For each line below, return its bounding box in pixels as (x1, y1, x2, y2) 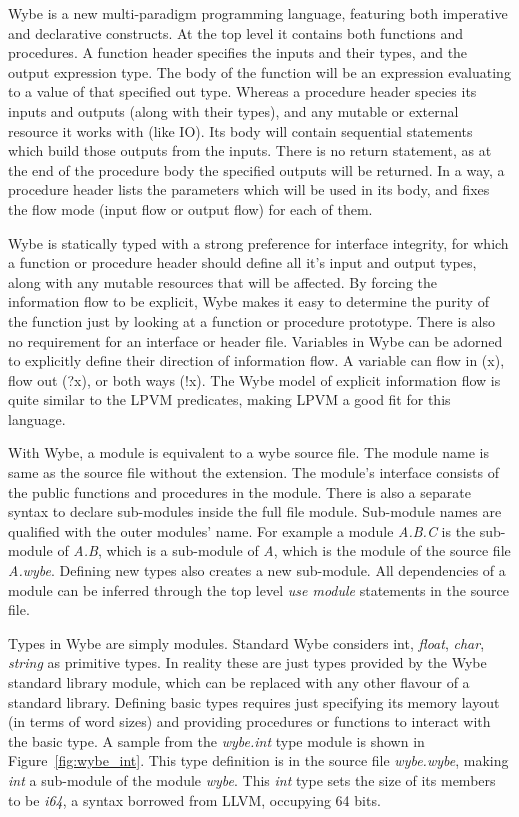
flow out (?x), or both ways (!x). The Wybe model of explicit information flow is (8, 369, 501, 390)
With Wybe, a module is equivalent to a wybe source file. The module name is (8, 442, 489, 463)
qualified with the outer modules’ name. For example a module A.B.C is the (8, 520, 476, 541)
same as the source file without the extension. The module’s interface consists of (8, 462, 500, 483)
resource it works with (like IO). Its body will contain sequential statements (8, 120, 473, 141)
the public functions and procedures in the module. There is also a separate (8, 481, 471, 502)
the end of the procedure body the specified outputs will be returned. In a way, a (8, 159, 505, 180)
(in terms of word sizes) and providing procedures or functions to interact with (8, 711, 491, 732)
